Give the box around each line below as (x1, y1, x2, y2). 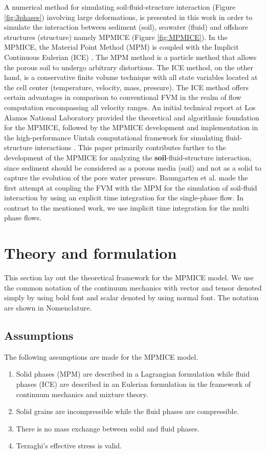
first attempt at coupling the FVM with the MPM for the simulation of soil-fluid (4, 182, 257, 193)
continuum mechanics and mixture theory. (16, 388, 148, 399)
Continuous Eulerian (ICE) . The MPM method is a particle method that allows (4, 51, 257, 62)
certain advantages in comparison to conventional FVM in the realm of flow (4, 92, 241, 102)
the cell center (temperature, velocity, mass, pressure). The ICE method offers (4, 81, 249, 92)
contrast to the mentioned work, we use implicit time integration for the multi (4, 202, 249, 213)
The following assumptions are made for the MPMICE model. (4, 351, 198, 362)
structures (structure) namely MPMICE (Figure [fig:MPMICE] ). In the (4, 31, 228, 42)
